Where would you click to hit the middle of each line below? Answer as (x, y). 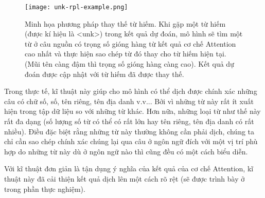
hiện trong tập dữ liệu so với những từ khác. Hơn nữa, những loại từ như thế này (132, 111)
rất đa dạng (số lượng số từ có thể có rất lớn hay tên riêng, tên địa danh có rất (129, 121)
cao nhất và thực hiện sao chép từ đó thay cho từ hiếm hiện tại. (126, 54)
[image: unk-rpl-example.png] (76, 7)
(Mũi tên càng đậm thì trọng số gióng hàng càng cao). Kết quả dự (129, 64)
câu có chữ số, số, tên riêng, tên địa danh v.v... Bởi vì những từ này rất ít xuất (129, 101)
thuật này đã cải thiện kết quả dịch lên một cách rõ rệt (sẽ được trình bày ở (125, 178)
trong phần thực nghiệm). (45, 189)
